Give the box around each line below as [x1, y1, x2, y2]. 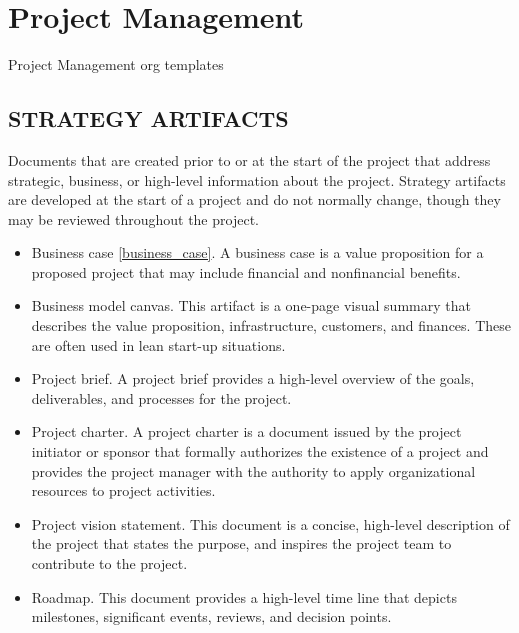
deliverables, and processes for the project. [31, 387, 292, 408]
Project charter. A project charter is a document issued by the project [31, 421, 462, 442]
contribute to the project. [31, 553, 188, 574]
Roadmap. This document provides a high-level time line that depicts [31, 586, 457, 607]
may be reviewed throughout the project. [8, 208, 259, 229]
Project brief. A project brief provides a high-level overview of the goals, [31, 368, 475, 389]
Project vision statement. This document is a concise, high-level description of [31, 513, 510, 534]
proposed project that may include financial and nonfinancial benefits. [31, 261, 461, 282]
